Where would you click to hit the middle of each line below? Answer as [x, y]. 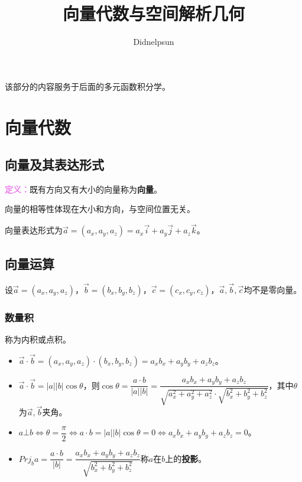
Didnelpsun [154, 42]
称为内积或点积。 [38, 339]
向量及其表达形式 [54, 165]
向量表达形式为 [34, 230]
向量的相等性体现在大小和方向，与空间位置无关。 [100, 209]
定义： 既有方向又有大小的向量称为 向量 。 [83, 189]
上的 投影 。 [186, 458]
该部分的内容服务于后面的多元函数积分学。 [87, 86]
